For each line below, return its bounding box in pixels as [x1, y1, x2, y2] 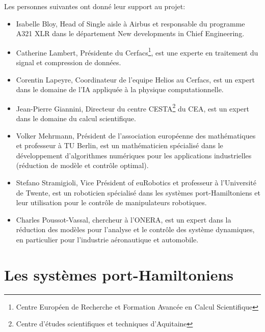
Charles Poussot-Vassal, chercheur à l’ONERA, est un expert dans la [16, 214, 231, 225]
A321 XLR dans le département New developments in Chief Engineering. [16, 28, 245, 39]
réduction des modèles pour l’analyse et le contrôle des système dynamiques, [16, 224, 255, 235]
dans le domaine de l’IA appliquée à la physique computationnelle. [16, 84, 224, 95]
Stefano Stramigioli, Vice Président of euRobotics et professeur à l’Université [16, 177, 256, 188]
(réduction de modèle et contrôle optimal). [16, 160, 149, 171]
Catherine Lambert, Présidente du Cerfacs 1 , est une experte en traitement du [16, 45, 258, 58]
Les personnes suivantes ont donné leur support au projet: [4, 1, 185, 11]
